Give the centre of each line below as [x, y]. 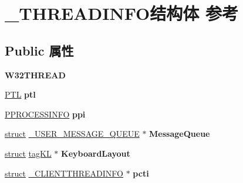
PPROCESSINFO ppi [45, 114]
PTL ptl [20, 94]
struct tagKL [28, 153]
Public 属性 [39, 50]
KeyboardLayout [96, 153]
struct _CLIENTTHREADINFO [64, 173]
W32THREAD [35, 75]
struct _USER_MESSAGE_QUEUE [72, 134]
